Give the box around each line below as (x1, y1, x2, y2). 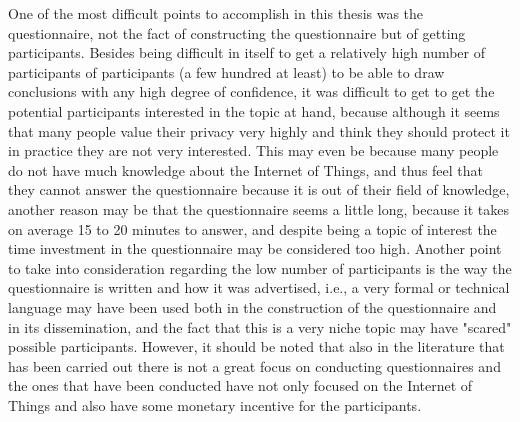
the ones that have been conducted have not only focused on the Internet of (8, 375, 473, 396)
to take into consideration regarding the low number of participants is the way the (8, 257, 512, 278)
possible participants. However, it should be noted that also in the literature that (8, 336, 505, 357)
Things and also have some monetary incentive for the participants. (8, 394, 422, 415)
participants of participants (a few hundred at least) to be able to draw (8, 61, 445, 82)
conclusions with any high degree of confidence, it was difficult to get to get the (8, 81, 495, 102)
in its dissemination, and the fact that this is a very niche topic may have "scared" (8, 316, 512, 337)
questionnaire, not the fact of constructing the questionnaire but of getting (8, 22, 466, 43)
